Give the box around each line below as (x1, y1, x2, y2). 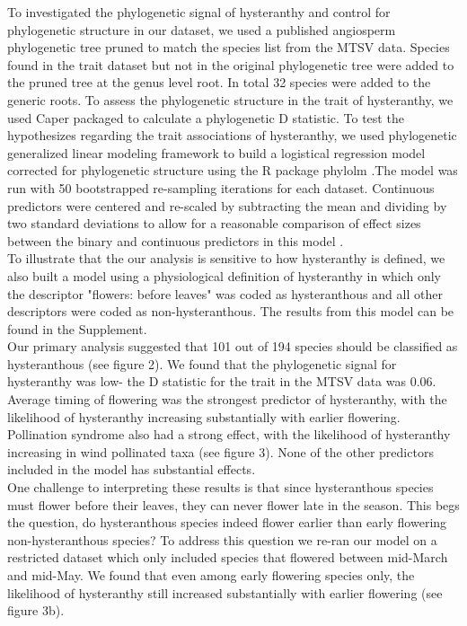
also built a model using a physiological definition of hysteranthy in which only (7, 266, 442, 285)
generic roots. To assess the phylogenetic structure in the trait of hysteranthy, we (7, 90, 454, 109)
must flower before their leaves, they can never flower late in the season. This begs (7, 495, 460, 514)
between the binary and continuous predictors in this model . (7, 231, 344, 250)
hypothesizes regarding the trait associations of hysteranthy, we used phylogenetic (7, 126, 457, 145)
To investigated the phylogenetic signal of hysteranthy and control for (7, 3, 391, 21)
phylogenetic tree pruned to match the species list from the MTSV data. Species (7, 38, 450, 57)
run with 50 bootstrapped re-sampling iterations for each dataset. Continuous (7, 178, 435, 197)
